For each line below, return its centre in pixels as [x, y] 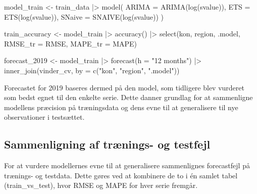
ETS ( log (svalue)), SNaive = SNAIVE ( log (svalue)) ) [84, 16]
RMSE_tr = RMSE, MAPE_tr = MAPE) [71, 43]
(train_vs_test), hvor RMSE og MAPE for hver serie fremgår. [101, 185]
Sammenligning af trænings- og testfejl [107, 144]
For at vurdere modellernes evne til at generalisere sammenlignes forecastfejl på [127, 165]
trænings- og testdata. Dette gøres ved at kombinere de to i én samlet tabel [121, 175]
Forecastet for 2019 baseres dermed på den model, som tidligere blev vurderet [124, 87]
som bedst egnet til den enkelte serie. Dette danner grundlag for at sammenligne [128, 97]
